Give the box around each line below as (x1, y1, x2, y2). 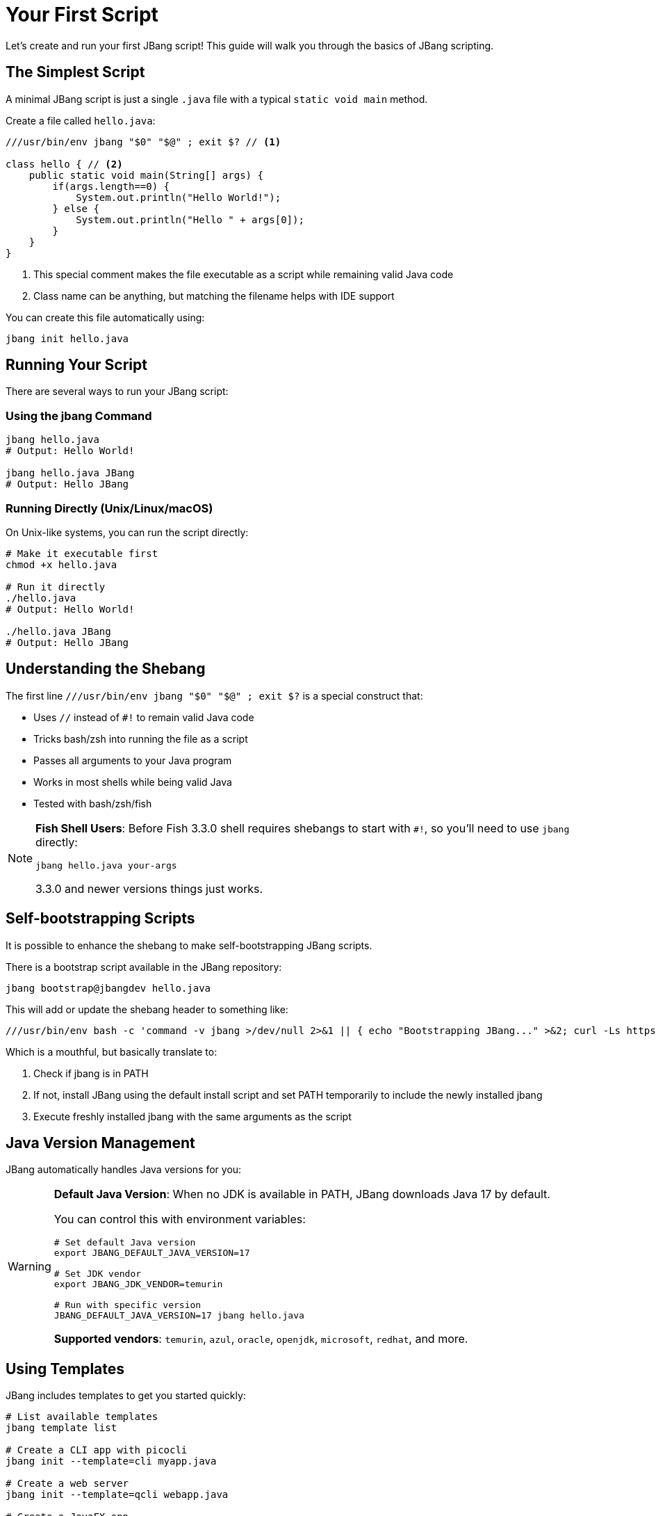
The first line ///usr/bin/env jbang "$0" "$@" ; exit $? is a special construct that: (6, 689, 423, 702)
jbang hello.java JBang (6, 467, 135, 479)
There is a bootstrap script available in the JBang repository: (6, 960, 282, 973)
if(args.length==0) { (52, 180, 170, 192)
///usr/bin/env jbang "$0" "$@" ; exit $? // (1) (6, 136, 281, 147)
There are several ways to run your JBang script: (6, 385, 229, 398)
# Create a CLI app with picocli (6, 1444, 188, 1456)
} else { (52, 202, 99, 214)
